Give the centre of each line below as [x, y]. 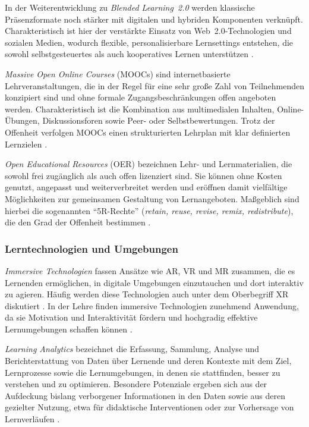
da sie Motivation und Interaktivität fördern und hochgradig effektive [131, 317]
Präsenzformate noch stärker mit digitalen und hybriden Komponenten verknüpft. [154, 19]
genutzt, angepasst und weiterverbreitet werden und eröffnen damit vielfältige [146, 187]
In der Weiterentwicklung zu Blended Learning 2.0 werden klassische [130, 7]
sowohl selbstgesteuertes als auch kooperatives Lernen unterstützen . [129, 54]
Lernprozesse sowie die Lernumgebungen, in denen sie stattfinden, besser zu [143, 372]
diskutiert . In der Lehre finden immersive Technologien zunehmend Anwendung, [152, 305]
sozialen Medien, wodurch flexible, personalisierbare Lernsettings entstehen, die [149, 42]
